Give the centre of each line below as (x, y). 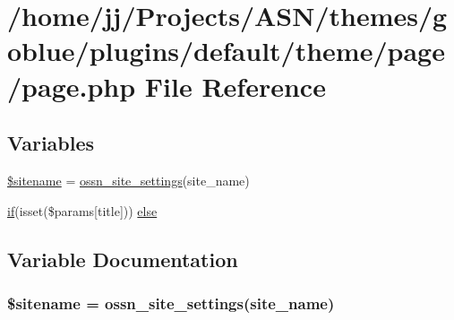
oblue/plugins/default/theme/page (226, 51)
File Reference (235, 86)
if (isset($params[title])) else (82, 210)
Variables (51, 143)
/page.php (72, 86)
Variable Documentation (123, 259)
